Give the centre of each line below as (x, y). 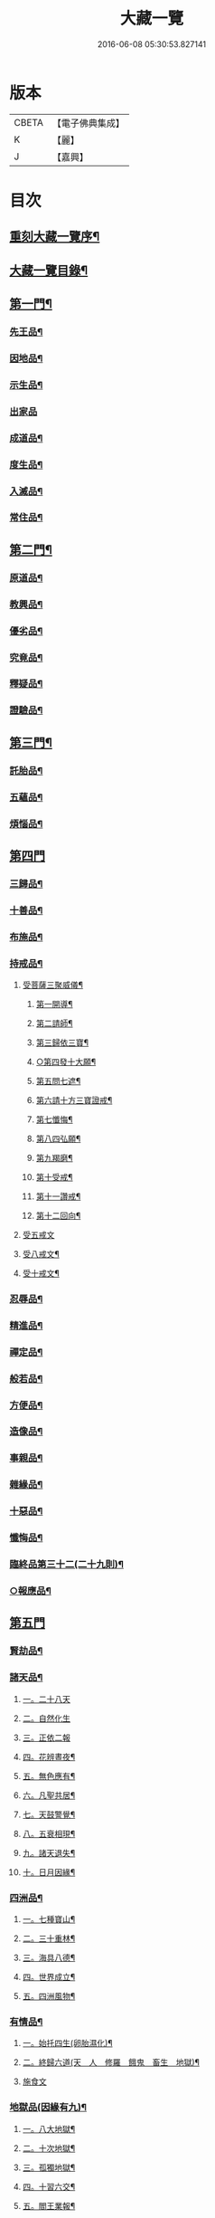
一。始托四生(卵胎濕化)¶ (67, 2043)
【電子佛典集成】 (88, 123)
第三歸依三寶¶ (62, 1042)
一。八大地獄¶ (49, 2128)
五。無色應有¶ (49, 1775)
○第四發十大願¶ (66, 1061)
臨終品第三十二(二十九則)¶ (67, 1565)
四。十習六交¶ (49, 2186)
